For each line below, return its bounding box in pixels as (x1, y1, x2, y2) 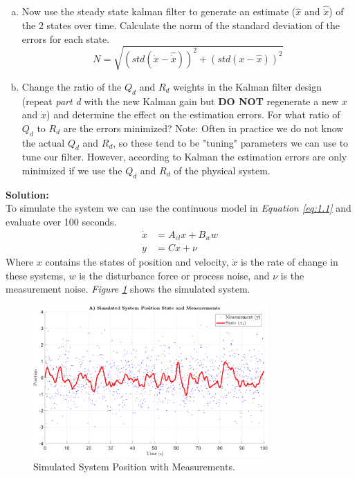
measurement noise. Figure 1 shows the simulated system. (6, 282, 250, 296)
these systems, (6, 268, 66, 282)
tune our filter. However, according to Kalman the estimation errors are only (21, 149, 347, 164)
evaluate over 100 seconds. (6, 214, 117, 228)
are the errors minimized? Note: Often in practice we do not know (63, 120, 344, 135)
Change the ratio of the (21, 79, 122, 93)
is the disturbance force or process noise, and (79, 268, 270, 282)
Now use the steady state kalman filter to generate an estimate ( (21, 4, 296, 19)
